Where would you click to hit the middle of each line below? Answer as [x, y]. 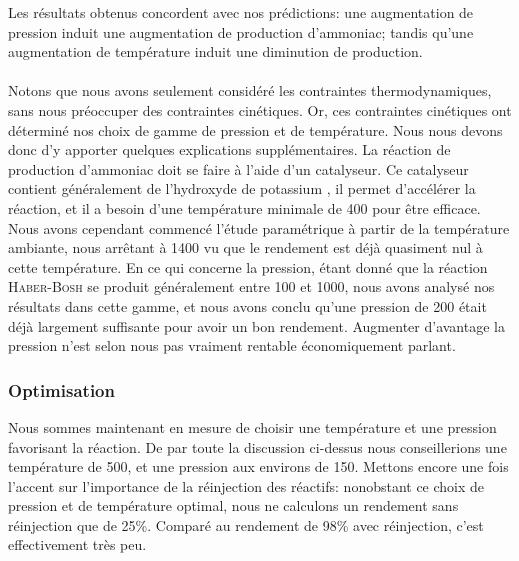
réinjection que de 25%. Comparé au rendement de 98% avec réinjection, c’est [246, 524]
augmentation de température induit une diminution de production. [215, 51]
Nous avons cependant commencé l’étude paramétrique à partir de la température [259, 227]
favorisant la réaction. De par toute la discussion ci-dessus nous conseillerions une [257, 446]
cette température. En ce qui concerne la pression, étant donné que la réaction [248, 266]
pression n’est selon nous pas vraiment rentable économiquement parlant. [232, 345]
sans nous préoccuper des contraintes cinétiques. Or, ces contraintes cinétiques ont [260, 109]
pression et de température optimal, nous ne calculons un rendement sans [233, 505]
